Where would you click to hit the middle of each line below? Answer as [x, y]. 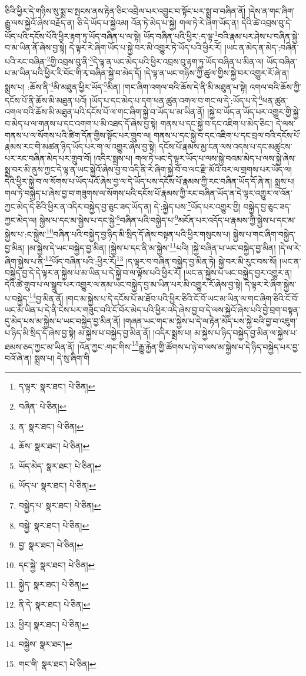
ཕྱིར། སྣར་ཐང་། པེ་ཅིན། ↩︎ [54, 624]
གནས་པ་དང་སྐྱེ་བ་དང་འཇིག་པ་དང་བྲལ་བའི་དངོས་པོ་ [227, 135]
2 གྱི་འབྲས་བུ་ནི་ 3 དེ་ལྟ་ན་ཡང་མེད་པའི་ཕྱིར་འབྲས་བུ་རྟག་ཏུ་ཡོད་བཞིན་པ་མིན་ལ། [155, 60]
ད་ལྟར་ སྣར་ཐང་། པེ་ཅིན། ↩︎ [57, 386]
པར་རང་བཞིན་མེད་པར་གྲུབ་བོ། [48, 158]
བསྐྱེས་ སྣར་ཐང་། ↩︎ [45, 644]
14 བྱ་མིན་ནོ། [46, 297]
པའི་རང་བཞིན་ [26, 61]
